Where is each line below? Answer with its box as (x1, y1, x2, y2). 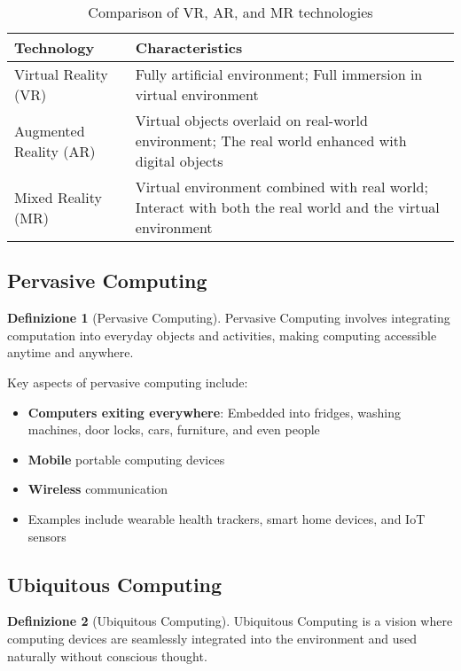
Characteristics (135, 37, 243, 58)
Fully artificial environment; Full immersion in (135, 64, 423, 84)
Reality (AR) (14, 140, 96, 161)
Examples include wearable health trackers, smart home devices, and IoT (27, 509, 426, 527)
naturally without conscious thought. (7, 646, 207, 665)
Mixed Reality (14, 186, 102, 207)
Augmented (14, 120, 85, 141)
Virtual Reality (14, 64, 108, 84)
